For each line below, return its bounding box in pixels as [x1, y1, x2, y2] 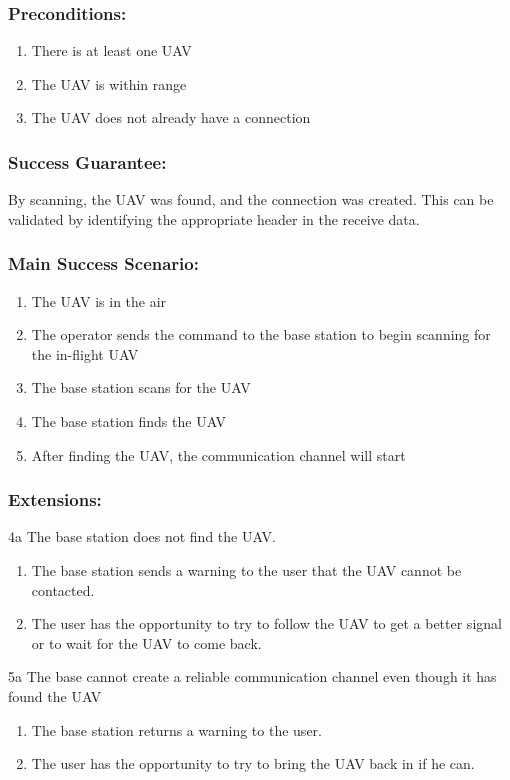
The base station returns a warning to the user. [31, 719, 322, 740]
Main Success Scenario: [8, 251, 199, 276]
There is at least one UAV [31, 40, 192, 61]
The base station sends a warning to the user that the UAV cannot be [31, 560, 462, 580]
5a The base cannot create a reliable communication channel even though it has [8, 666, 497, 687]
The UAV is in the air [31, 290, 167, 311]
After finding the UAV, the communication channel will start [31, 444, 406, 465]
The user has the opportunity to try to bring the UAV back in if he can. [31, 753, 475, 774]
